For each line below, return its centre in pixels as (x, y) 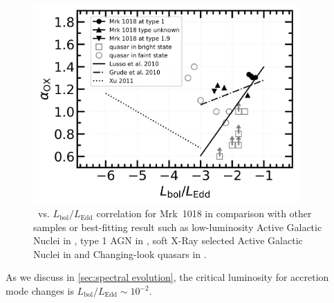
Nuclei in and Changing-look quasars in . (120, 254)
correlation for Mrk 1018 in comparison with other (204, 213)
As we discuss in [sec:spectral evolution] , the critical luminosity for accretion (167, 277)
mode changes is (40, 291)
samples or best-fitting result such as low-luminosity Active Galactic (178, 227)
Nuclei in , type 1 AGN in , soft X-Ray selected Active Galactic (168, 240)
